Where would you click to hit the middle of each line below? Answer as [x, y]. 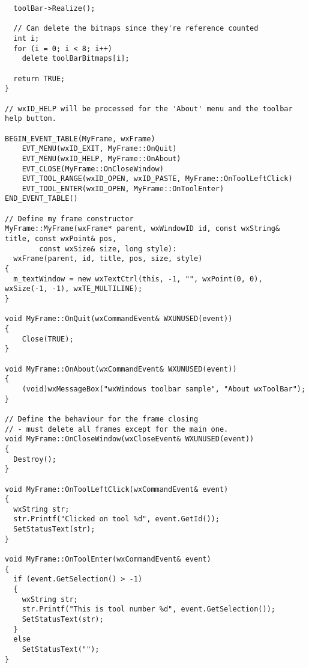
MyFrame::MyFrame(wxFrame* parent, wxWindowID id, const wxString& [142, 229]
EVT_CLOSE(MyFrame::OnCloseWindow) [93, 169]
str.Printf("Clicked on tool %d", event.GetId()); [116, 519]
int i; [26, 38]
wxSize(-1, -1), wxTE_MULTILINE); [74, 289]
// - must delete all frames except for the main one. [117, 429]
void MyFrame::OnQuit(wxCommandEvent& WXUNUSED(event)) [119, 319]
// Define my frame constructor [69, 219]
